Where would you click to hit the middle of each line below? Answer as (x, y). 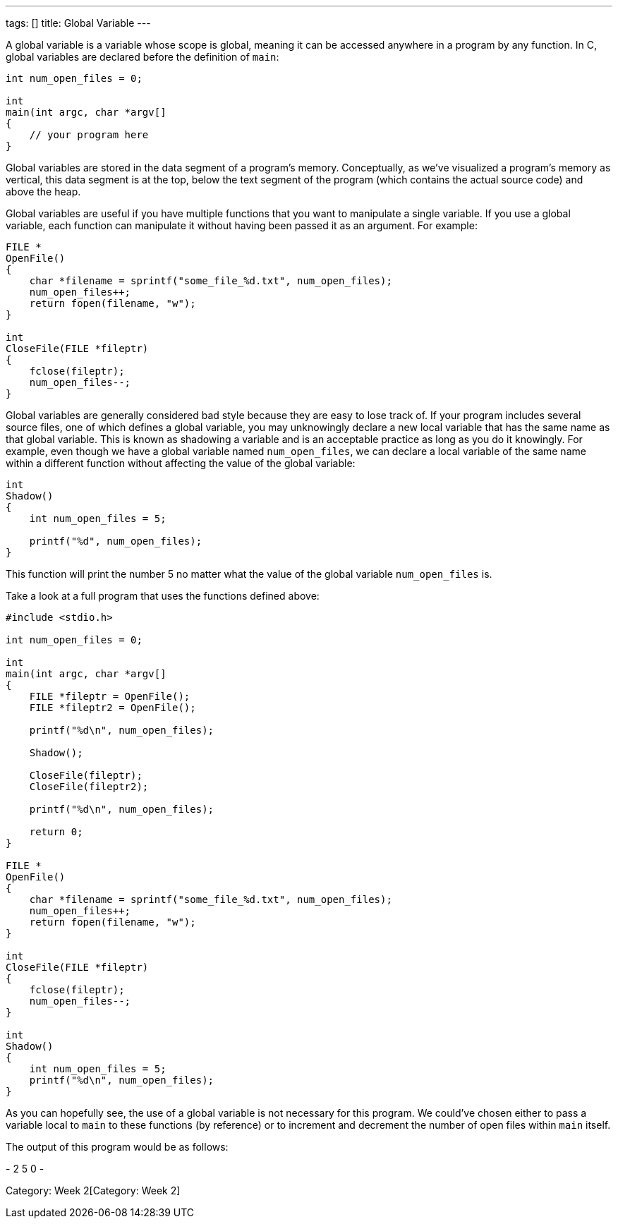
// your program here (89, 135)
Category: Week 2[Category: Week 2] (93, 1190)
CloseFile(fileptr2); (89, 787)
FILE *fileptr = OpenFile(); (110, 696)
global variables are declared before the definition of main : (143, 57)
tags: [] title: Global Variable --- (78, 23)
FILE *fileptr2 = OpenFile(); (113, 708)
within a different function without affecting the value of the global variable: (181, 463)
